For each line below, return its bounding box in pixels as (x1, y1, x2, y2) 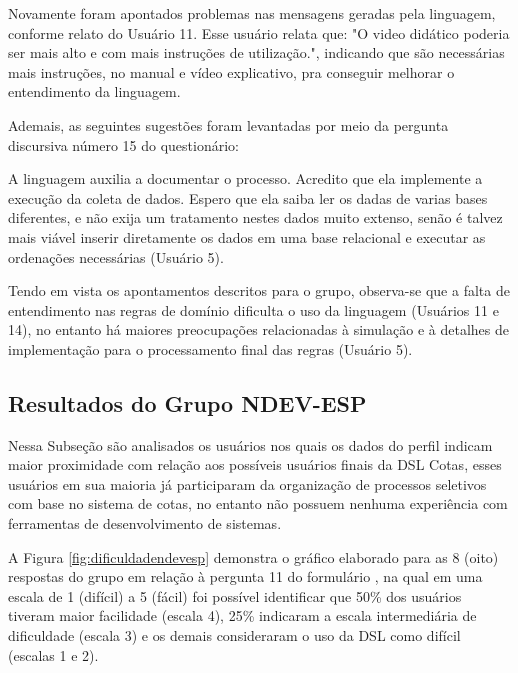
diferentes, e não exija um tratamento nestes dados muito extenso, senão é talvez (8, 207, 503, 228)
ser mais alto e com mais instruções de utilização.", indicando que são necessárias (8, 42, 505, 63)
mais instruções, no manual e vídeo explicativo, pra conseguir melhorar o (8, 61, 455, 82)
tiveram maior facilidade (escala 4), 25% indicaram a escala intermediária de (8, 605, 477, 626)
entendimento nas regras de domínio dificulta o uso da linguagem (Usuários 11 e (8, 299, 499, 320)
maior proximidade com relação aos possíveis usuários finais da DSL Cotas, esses (8, 454, 502, 475)
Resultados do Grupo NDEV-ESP (8, 387, 367, 418)
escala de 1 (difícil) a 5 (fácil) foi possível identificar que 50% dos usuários (8, 585, 462, 606)
